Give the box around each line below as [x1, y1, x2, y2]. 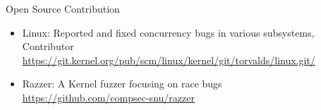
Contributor [22, 39, 74, 54]
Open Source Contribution [6, 1, 120, 16]
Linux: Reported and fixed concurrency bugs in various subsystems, [22, 25, 315, 39]
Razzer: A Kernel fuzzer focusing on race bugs [22, 76, 222, 91]
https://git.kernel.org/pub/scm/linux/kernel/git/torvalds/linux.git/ [22, 52, 315, 67]
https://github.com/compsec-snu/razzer [22, 90, 195, 104]
